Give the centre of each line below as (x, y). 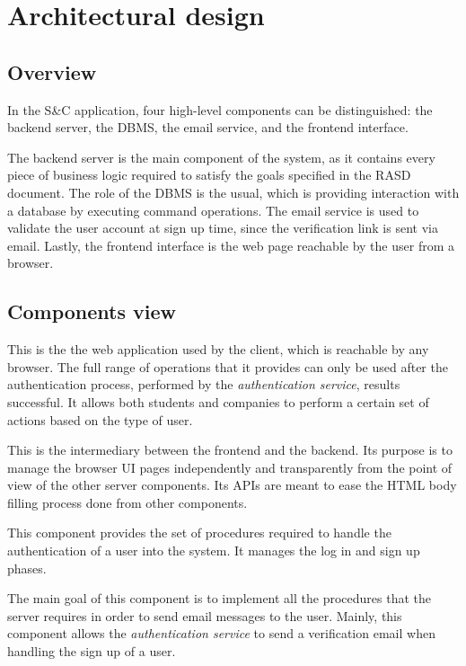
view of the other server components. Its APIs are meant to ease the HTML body (232, 485)
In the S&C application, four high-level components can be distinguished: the (220, 109)
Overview (52, 71)
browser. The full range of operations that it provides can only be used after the (228, 366)
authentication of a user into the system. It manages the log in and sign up (214, 551)
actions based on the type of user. (100, 419)
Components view (92, 311)
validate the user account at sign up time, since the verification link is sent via (223, 228)
